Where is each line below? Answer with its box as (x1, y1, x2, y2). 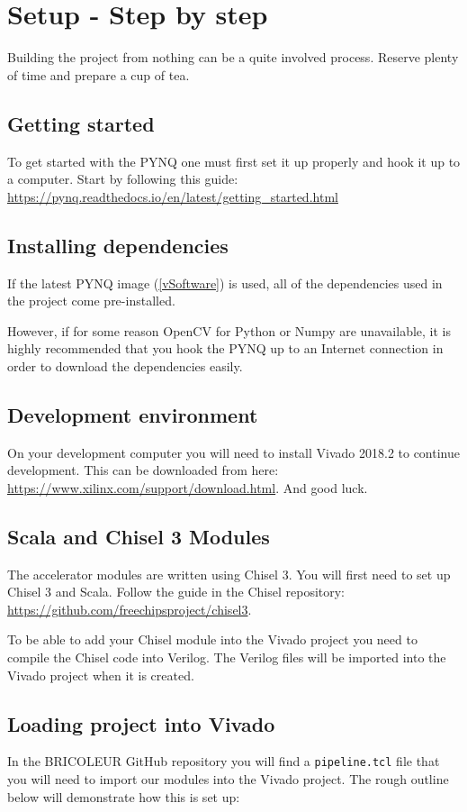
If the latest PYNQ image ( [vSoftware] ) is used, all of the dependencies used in (7, 273, 443, 292)
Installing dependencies (7, 231, 229, 259)
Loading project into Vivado (7, 709, 275, 737)
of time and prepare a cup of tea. (7, 65, 190, 84)
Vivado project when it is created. (7, 665, 194, 684)
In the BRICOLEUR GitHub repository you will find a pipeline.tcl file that (7, 752, 440, 771)
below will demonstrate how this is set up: (7, 787, 240, 806)
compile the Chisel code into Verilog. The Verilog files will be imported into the (7, 648, 446, 667)
